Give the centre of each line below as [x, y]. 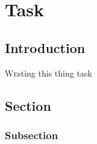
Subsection [32, 135]
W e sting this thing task [48, 73]
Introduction [45, 47]
